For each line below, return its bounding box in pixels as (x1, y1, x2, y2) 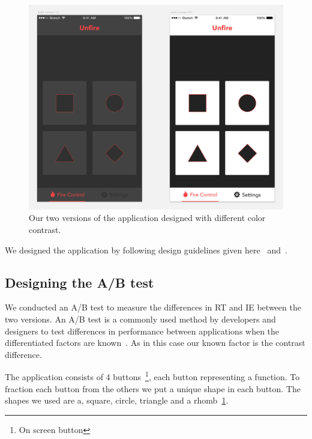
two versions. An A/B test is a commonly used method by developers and (5, 312, 276, 325)
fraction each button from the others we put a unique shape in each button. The (5, 382, 301, 395)
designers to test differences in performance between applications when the (5, 324, 280, 337)
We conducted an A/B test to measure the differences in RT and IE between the (5, 301, 301, 313)
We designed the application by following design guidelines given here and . (5, 243, 287, 256)
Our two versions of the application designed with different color (29, 211, 266, 224)
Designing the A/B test (5, 273, 154, 291)
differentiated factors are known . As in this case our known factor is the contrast (5, 336, 305, 349)
